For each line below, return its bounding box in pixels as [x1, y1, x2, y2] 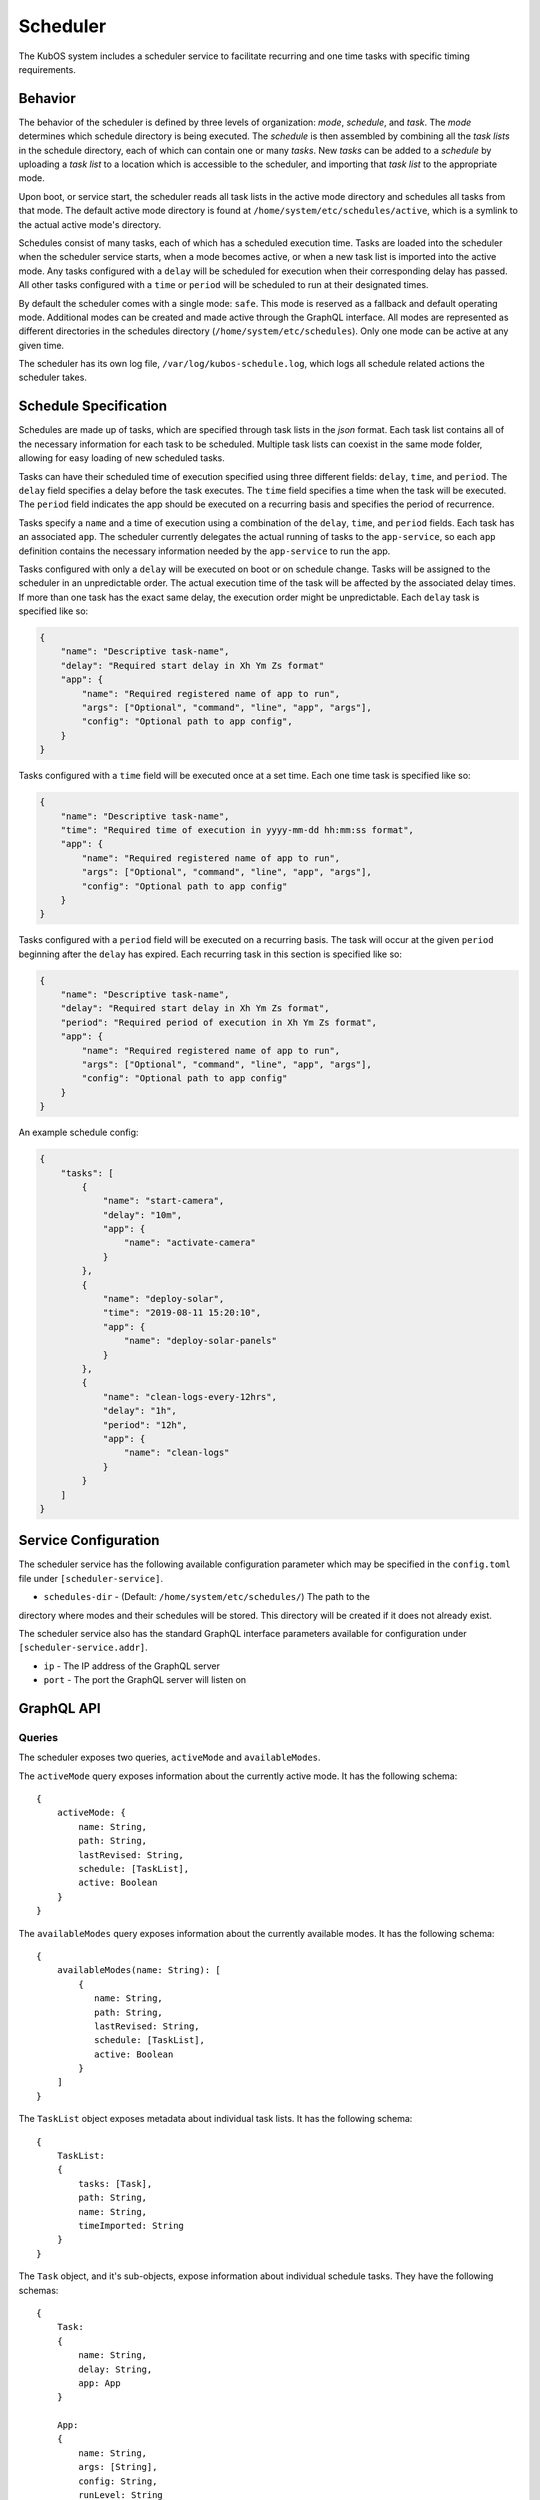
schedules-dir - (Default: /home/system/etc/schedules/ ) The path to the [43, 1591, 370, 1603]
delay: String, [78, 2363, 153, 2375]
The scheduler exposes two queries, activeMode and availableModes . [18, 1751, 321, 1764]
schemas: [18, 2284, 59, 2296]
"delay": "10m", [102, 1209, 183, 1220]
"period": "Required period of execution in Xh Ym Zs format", [60, 1016, 378, 1028]
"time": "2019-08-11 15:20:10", [102, 1307, 262, 1319]
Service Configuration [18, 1532, 160, 1549]
